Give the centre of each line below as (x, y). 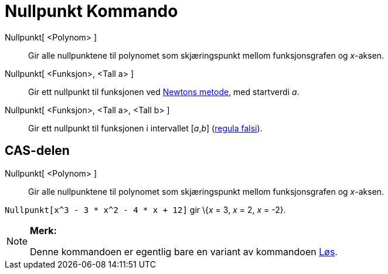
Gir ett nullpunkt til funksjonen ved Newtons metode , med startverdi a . (164, 92)
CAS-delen (37, 151)
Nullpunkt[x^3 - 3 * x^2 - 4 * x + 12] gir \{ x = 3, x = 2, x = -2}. (145, 209)
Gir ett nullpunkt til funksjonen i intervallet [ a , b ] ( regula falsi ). (145, 128)
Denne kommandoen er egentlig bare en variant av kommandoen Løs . (184, 251)
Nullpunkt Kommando (91, 11)
